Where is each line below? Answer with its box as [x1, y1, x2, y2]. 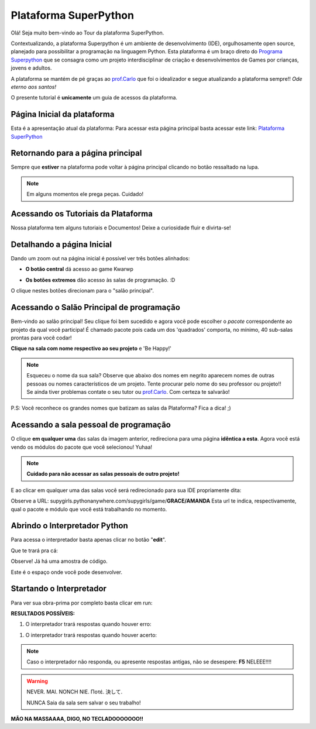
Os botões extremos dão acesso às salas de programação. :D [25, 276, 176, 283]
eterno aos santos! [11, 83, 57, 90]
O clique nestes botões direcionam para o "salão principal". [11, 287, 154, 294]
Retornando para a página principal [11, 148, 142, 158]
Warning [26, 678, 48, 685]
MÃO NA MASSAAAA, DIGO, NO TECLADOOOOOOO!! [11, 716, 143, 723]
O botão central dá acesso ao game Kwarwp [25, 266, 134, 273]
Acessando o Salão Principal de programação [11, 302, 181, 312]
